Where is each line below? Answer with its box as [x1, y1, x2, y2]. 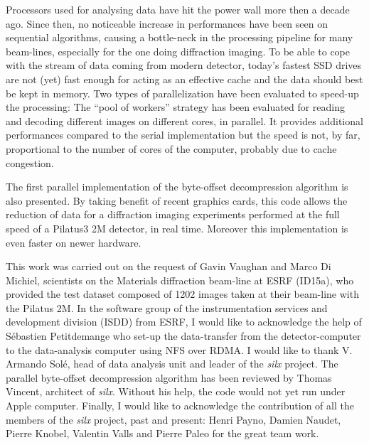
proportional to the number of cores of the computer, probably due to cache [6, 141, 337, 156]
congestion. [6, 155, 54, 170]
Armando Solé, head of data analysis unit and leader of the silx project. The [6, 356, 338, 371]
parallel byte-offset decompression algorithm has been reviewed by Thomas [6, 370, 332, 385]
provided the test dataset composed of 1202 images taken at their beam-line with [6, 286, 359, 301]
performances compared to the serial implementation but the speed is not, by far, [6, 127, 360, 142]
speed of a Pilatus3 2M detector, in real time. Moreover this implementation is [6, 220, 348, 235]
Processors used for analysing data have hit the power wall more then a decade [6, 2, 350, 16]
